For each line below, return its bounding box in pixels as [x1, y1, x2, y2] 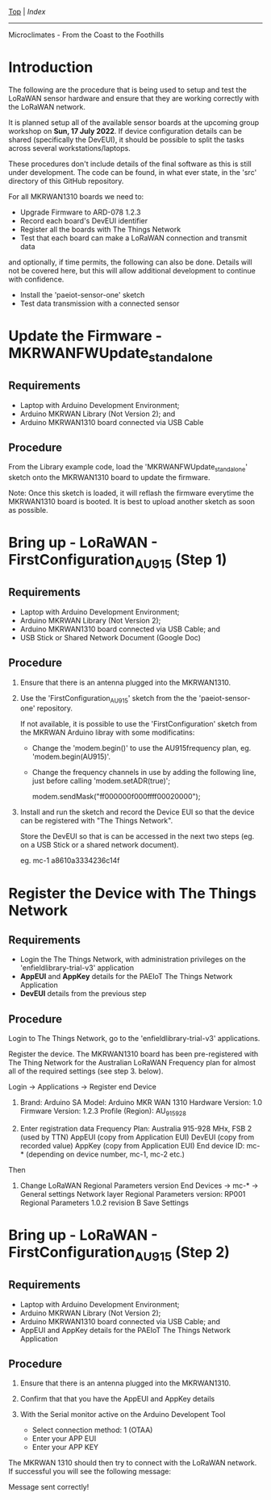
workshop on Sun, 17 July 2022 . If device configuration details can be [8, 126, 242, 135]
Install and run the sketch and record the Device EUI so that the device [19, 807, 255, 817]
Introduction [8, 58, 94, 77]
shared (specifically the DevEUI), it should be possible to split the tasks [8, 135, 244, 144]
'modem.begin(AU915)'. [31, 752, 111, 761]
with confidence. [8, 274, 65, 284]
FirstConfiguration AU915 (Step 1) [8, 551, 227, 572]
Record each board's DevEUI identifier [19, 215, 148, 225]
